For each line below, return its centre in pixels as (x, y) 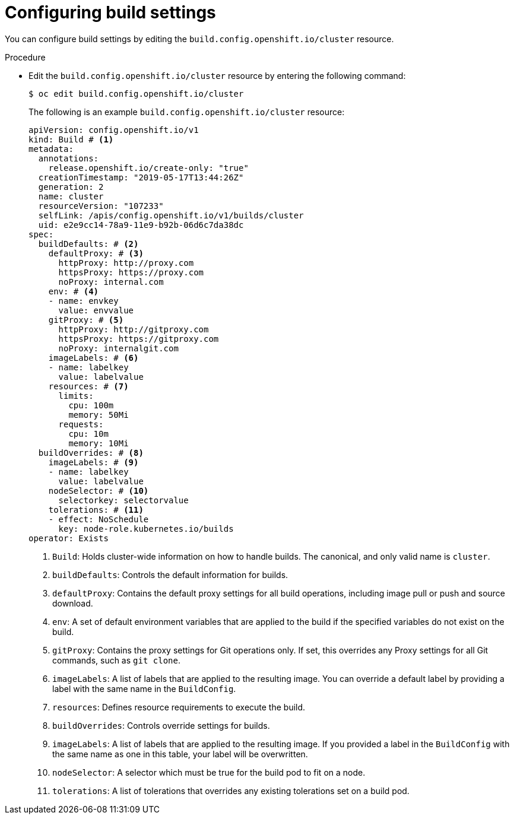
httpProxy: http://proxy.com (126, 263)
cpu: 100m (91, 405)
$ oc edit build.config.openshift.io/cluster (136, 93)
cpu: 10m (88, 434)
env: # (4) (74, 291)
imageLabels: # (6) (93, 358)
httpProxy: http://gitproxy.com (134, 329)
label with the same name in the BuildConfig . (144, 688)
